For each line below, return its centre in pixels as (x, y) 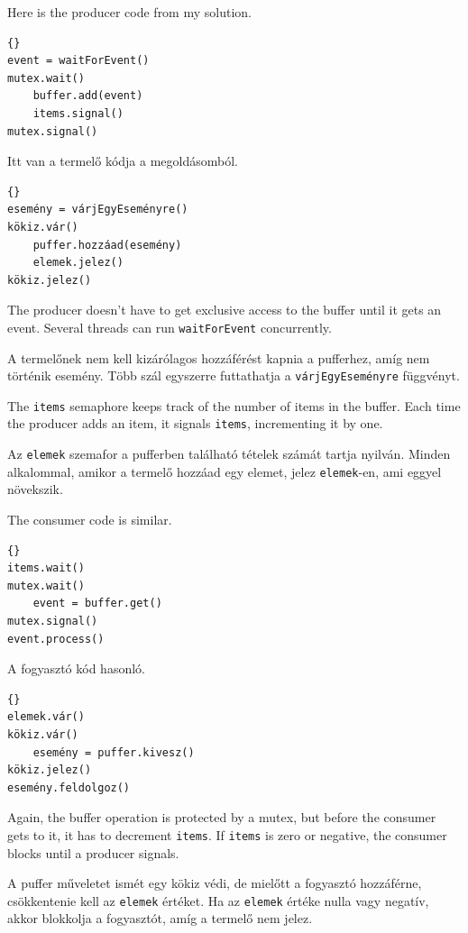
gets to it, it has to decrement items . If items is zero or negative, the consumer (227, 834)
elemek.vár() (46, 717)
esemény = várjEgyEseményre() (98, 210)
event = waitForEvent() (78, 61)
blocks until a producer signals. (93, 852)
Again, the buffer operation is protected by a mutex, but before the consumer (222, 817)
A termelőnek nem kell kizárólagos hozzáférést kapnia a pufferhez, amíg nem (219, 357)
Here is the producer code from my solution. (129, 12)
